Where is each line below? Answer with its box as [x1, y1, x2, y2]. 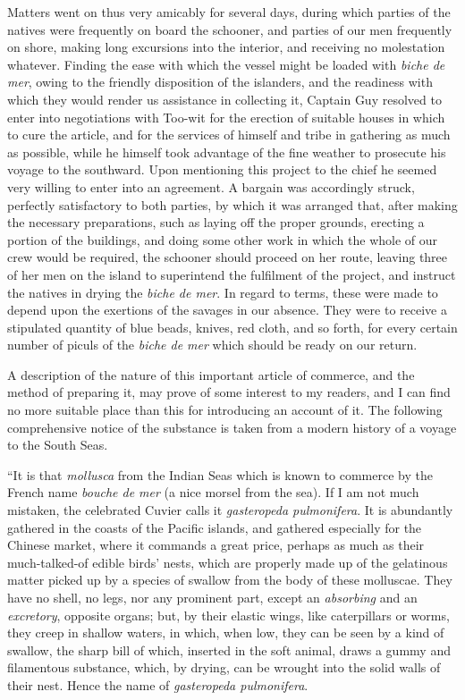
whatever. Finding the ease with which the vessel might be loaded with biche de [7, 55, 445, 73]
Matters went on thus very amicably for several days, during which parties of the [7, 3, 451, 21]
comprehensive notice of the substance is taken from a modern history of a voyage [7, 417, 457, 436]
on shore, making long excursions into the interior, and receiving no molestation [7, 38, 445, 56]
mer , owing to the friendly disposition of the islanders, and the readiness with [7, 72, 433, 91]
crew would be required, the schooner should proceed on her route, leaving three [7, 248, 448, 266]
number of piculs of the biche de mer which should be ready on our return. [7, 335, 418, 354]
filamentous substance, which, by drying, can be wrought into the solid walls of [7, 658, 441, 677]
